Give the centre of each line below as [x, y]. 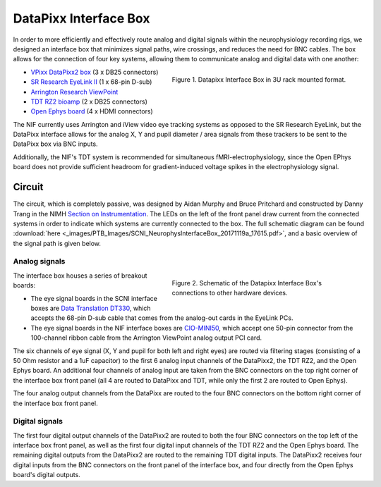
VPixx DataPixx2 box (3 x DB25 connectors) [95, 72]
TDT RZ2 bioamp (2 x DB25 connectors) [89, 101]
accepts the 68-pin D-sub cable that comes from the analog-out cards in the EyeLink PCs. [162, 318]
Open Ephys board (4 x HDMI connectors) [92, 111]
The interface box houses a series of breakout [80, 276]
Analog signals [39, 261]
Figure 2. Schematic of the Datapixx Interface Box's [247, 283]
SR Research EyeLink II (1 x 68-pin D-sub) [91, 82]
